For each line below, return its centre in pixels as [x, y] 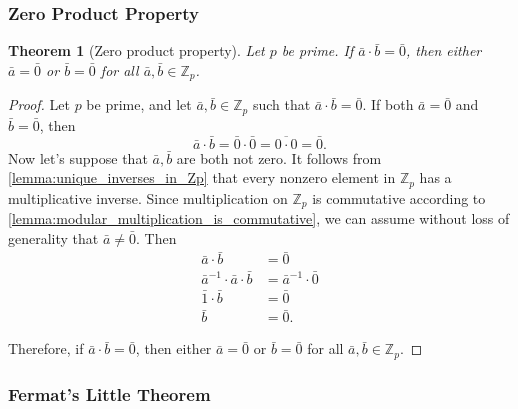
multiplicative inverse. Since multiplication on [148, 197]
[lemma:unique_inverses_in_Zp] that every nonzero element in [202, 177]
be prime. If [317, 50]
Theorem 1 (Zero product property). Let [136, 50]
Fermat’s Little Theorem [109, 393]
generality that [53, 237]
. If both [388, 104]
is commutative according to [399, 197]
